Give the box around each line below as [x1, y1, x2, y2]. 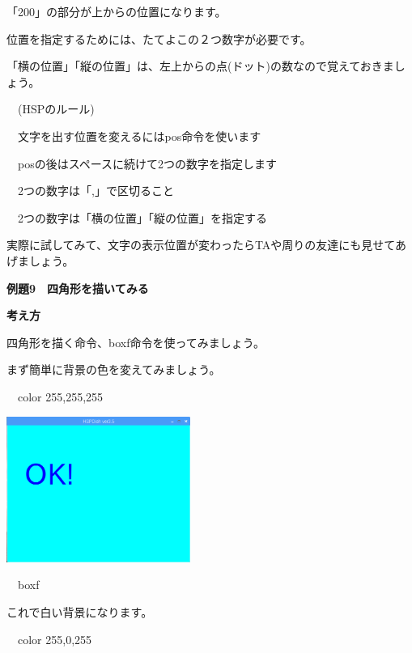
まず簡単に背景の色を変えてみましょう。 [6, 361, 221, 378]
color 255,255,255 [17, 388, 104, 405]
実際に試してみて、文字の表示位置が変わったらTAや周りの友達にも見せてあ [6, 236, 406, 253]
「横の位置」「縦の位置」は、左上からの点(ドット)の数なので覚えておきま [6, 57, 394, 74]
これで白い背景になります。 [6, 603, 153, 620]
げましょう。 [6, 252, 74, 269]
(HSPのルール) [17, 100, 95, 117]
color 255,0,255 [17, 630, 92, 647]
